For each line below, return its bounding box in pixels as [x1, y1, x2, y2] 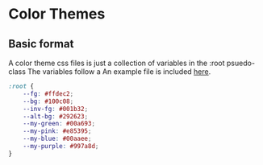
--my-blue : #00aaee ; [23, 134, 92, 143]
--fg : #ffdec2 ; [23, 89, 74, 97]
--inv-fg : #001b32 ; [23, 105, 89, 113]
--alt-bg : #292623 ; [23, 112, 89, 121]
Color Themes [8, 5, 106, 23]
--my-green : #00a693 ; [23, 120, 95, 128]
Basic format [8, 37, 74, 51]
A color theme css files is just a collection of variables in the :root [8, 58, 225, 68]
